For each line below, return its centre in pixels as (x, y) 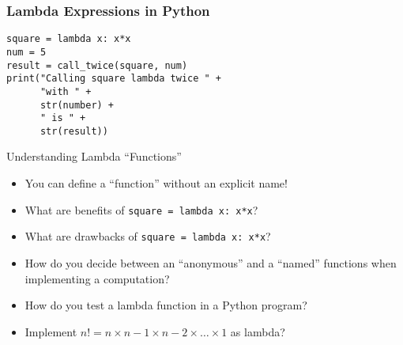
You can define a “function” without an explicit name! (156, 183)
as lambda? (258, 331)
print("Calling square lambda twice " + (114, 79)
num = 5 (26, 52)
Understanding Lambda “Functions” (94, 156)
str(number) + (77, 105)
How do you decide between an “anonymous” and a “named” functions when (211, 262)
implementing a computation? (97, 278)
